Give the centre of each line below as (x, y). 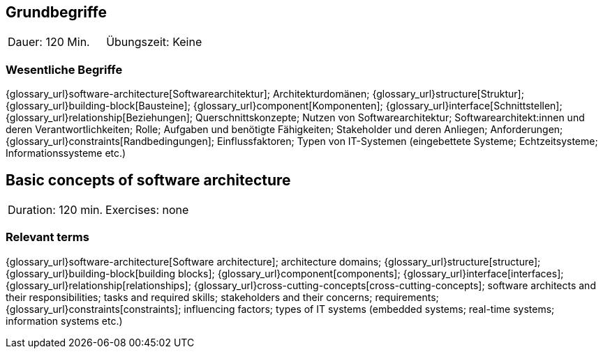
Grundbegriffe (56, 12)
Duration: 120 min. (55, 210)
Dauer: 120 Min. (49, 42)
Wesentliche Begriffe (64, 69)
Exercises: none (147, 210)
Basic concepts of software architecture (148, 180)
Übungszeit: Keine (154, 42)
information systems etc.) (64, 321)
